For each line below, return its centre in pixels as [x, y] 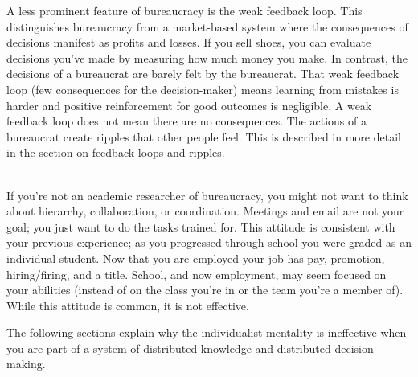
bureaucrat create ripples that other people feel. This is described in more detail [204, 136]
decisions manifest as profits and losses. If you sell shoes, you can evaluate [189, 42]
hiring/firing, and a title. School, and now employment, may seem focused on [197, 274]
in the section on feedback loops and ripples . [116, 152]
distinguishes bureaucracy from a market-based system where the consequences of [207, 26]
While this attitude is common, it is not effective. [128, 305]
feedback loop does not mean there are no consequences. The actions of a [186, 121]
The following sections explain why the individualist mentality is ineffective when [207, 332]
